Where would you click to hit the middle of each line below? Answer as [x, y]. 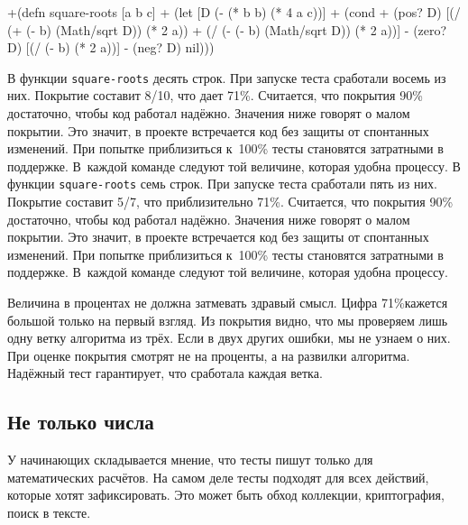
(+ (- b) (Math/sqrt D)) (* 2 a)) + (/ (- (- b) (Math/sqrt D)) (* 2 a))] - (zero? [227, 29]
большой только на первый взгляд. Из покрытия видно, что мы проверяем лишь [228, 320]
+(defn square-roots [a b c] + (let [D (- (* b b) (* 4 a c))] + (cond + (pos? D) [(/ [234, 12]
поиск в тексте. [49, 512]
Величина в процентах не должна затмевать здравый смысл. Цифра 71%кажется [228, 303]
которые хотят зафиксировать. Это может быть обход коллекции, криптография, [226, 495]
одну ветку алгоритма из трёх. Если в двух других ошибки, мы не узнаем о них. [229, 338]
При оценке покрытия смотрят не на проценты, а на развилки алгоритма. [209, 355]
